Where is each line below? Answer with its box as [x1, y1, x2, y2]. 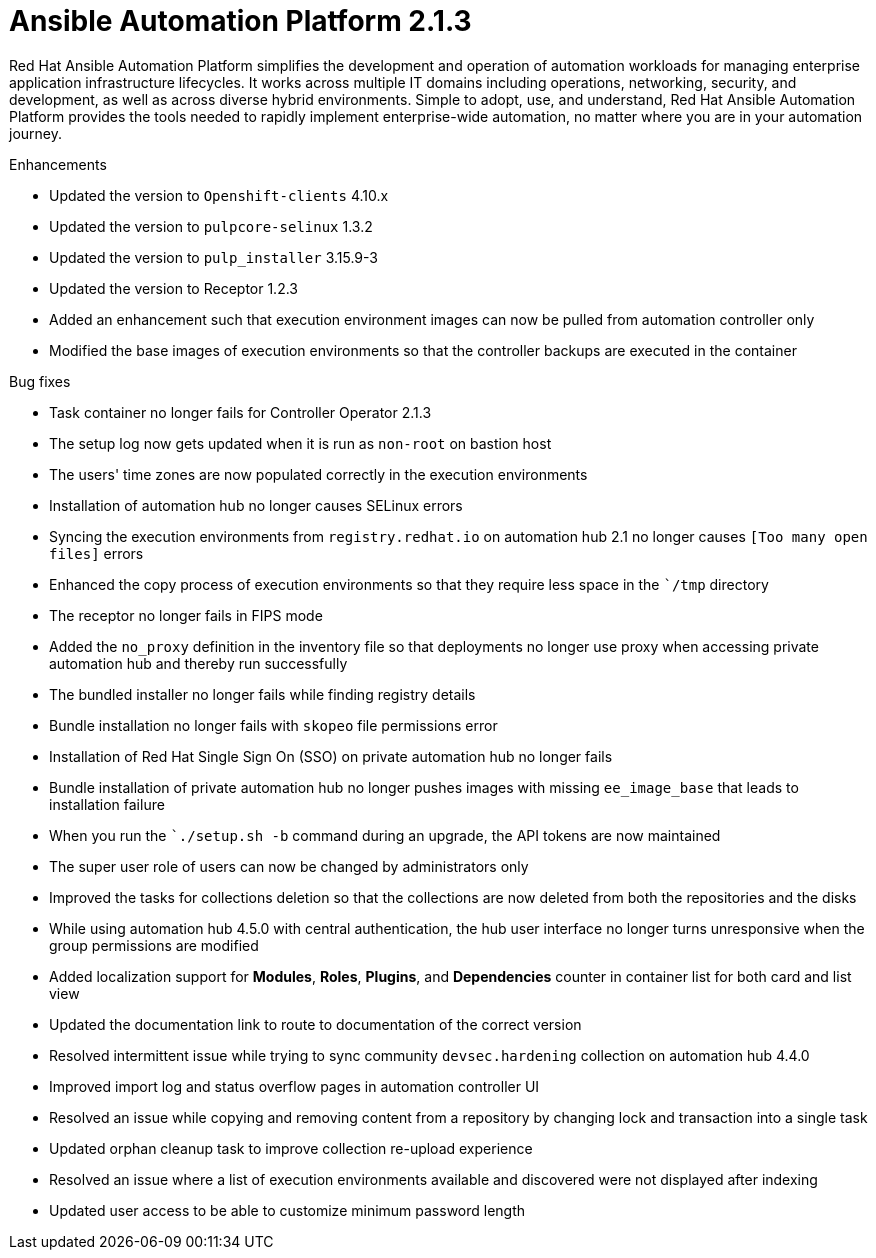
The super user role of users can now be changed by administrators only [49, 857, 529, 875]
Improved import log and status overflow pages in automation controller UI [49, 1077, 540, 1095]
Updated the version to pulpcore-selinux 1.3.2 [49, 217, 373, 235]
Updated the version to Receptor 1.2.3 [49, 279, 298, 297]
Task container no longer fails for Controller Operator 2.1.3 [49, 403, 432, 421]
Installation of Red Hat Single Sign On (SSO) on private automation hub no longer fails [49, 747, 613, 765]
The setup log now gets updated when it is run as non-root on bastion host [49, 434, 552, 452]
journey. [9, 124, 62, 142]
